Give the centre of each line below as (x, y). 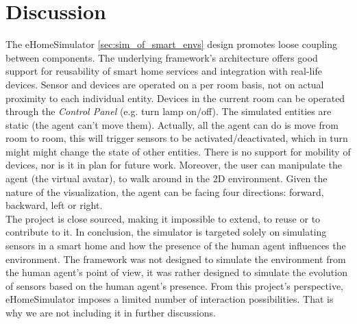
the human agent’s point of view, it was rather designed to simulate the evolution (176, 272)
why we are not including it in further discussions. (111, 312)
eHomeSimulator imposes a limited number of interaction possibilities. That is (170, 299)
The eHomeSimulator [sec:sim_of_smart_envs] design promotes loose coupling (172, 44)
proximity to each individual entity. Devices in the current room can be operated (175, 98)
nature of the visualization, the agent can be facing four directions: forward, (165, 191)
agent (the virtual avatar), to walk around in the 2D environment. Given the (167, 178)
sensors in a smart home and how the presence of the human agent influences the (176, 246)
